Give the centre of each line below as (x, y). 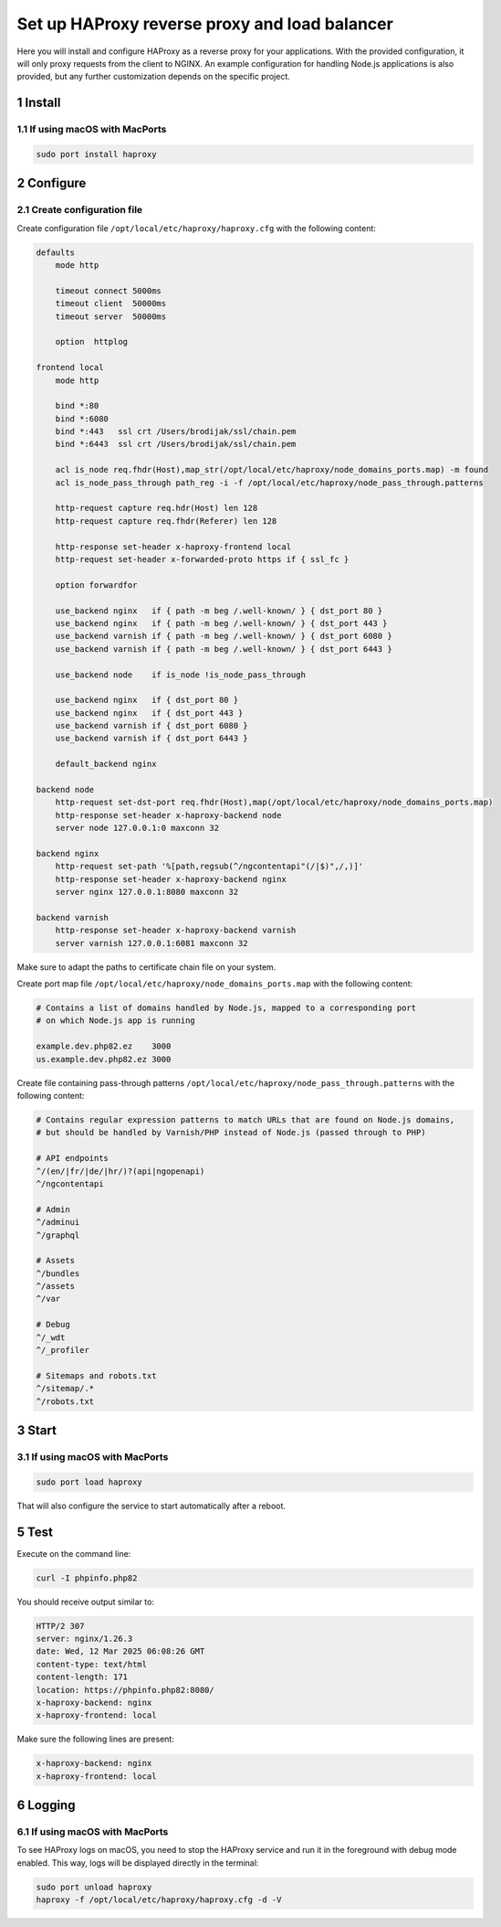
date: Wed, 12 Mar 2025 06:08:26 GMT (120, 1651)
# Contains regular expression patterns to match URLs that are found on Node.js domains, (245, 1120)
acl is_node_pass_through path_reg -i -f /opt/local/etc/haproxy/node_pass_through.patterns (269, 483)
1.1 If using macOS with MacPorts (92, 130)
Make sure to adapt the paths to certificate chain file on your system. (146, 967)
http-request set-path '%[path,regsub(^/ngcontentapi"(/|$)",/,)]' (209, 867)
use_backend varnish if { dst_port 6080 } (151, 726)
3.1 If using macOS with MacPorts (93, 1456)
